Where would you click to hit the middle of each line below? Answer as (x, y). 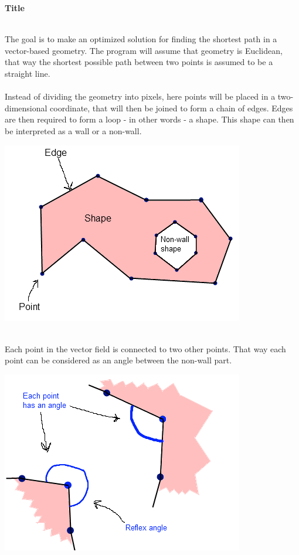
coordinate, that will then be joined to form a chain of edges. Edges (171, 108)
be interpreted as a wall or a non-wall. (73, 130)
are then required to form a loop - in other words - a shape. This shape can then (149, 119)
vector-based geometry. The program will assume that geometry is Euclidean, (144, 50)
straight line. (28, 73)
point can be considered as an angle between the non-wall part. (118, 360)
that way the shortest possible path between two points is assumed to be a (139, 62)
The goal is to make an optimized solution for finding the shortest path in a (141, 39)
